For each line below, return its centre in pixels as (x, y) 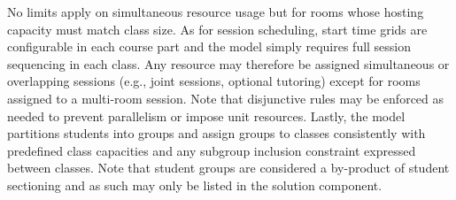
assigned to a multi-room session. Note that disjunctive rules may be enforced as (226, 98)
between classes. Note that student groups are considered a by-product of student (228, 168)
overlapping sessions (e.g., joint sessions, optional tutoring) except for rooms (214, 81)
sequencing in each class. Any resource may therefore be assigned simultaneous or (228, 63)
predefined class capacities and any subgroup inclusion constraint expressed (212, 150)
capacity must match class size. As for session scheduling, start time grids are (217, 29)
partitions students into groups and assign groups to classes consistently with (216, 133)
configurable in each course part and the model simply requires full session (209, 46)
